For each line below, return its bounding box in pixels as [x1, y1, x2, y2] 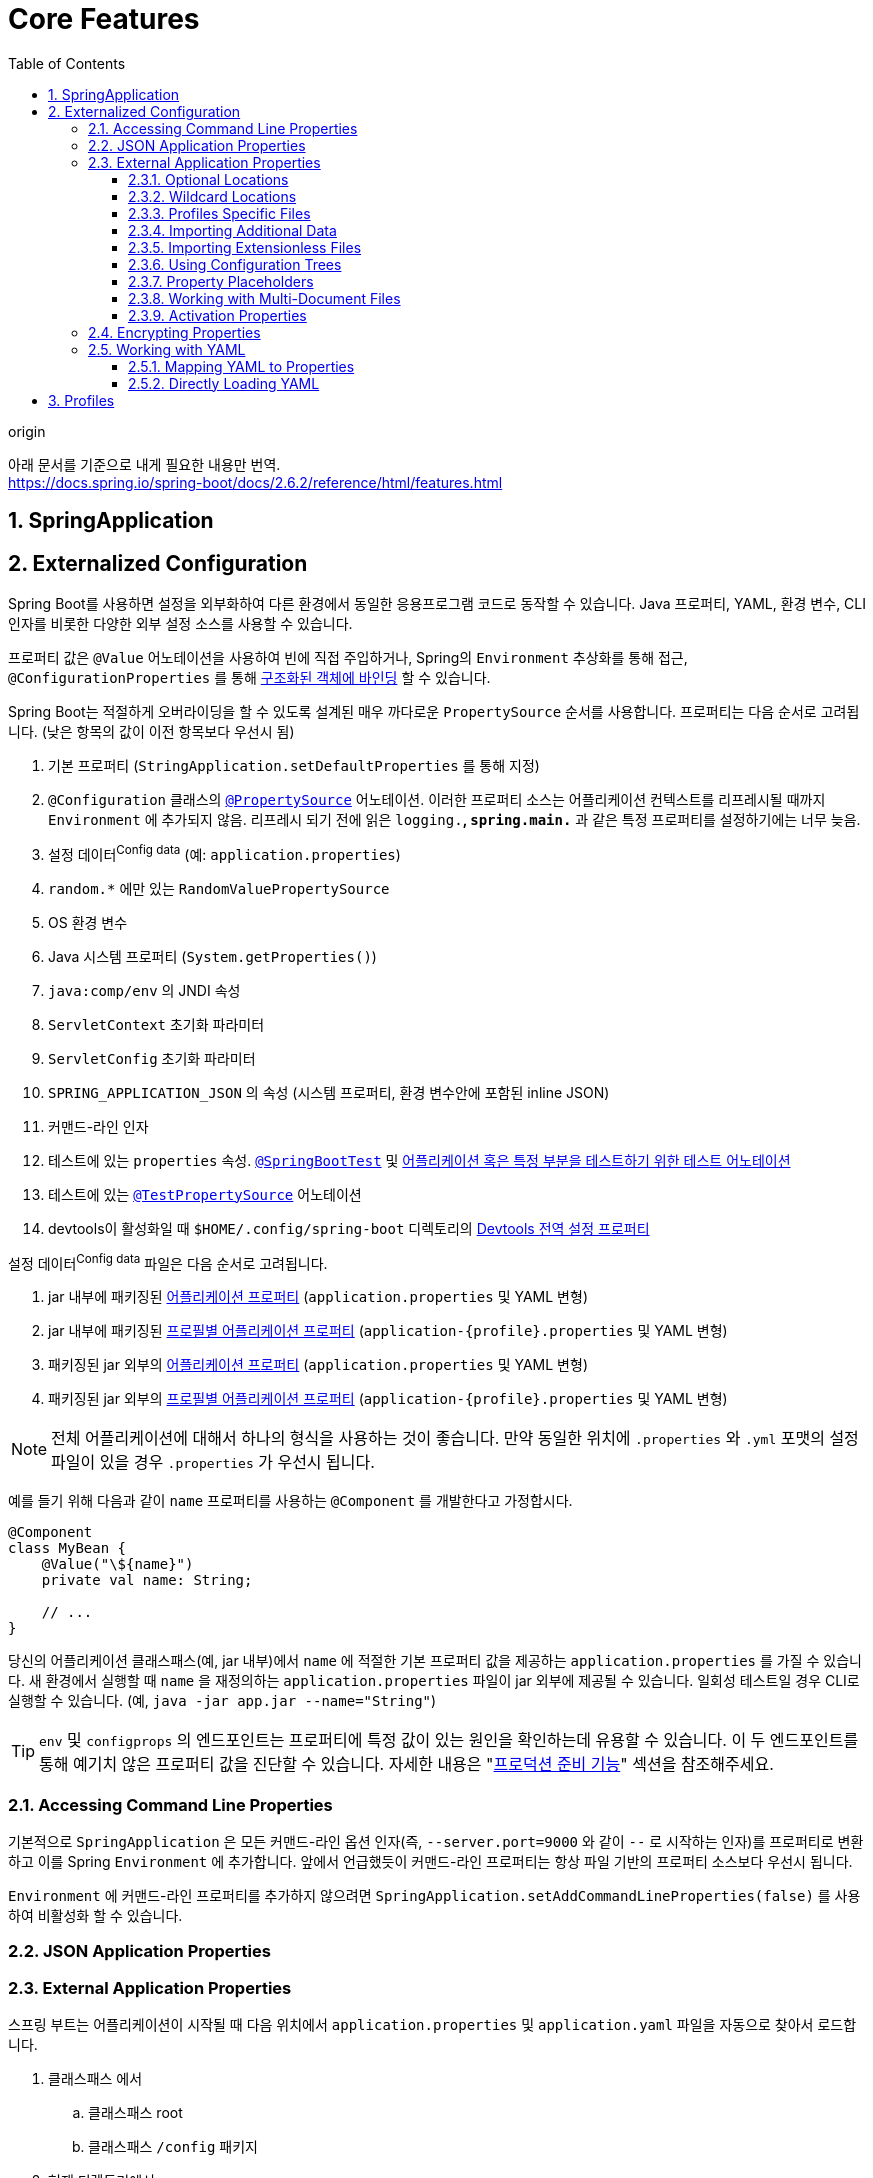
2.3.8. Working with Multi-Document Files [128, 289, 401, 307]
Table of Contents [8, 54, 126, 72]
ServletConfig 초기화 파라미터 [48, 1049, 256, 1067]
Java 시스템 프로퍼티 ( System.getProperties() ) [48, 947, 377, 965]
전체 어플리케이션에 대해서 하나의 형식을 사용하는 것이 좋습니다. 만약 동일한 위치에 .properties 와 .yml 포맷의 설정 [51, 1428, 859, 1449]
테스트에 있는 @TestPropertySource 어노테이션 [48, 1185, 362, 1203]
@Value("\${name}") [41, 1556, 194, 1573]
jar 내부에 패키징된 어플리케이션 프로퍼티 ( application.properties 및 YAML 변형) [48, 1288, 588, 1306]
